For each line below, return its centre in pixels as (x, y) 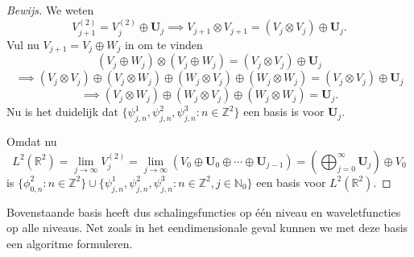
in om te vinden (164, 44)
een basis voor (291, 182)
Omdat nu (32, 141)
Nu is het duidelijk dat (62, 112)
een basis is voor (284, 112)
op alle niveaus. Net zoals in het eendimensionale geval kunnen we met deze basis (207, 228)
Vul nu (23, 44)
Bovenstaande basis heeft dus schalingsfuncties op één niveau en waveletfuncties (204, 211)
